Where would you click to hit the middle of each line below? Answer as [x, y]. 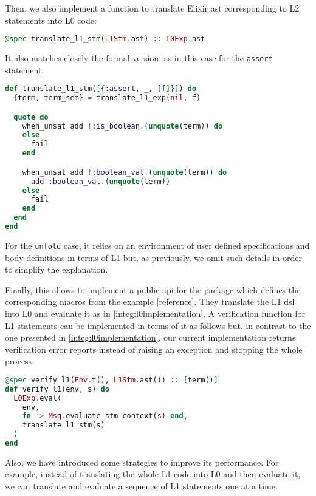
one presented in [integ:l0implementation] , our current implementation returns [150, 337]
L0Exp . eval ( [38, 398]
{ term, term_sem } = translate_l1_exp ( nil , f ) [107, 98]
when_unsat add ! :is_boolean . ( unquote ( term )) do [122, 126]
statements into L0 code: [51, 20]
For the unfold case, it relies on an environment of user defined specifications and [157, 245]
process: [20, 361]
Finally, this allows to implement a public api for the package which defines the [153, 289]
